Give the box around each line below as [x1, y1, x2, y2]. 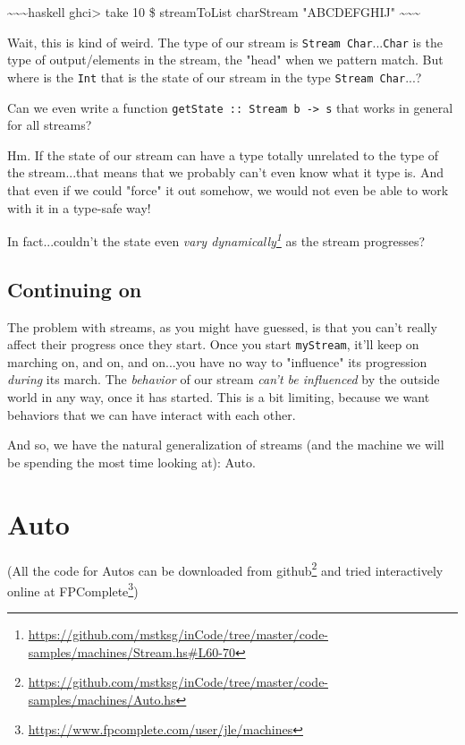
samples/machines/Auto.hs [28, 689, 176, 708]
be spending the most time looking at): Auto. [7, 452, 256, 471]
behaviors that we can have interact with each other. [7, 405, 296, 424]
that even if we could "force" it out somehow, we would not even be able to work [7, 180, 449, 199]
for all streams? [7, 116, 92, 134]
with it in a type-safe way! [7, 198, 151, 217]
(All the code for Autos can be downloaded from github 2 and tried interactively [7, 558, 444, 579]
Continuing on [7, 275, 142, 303]
